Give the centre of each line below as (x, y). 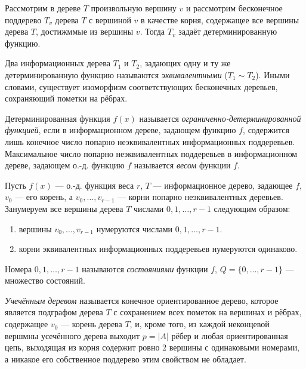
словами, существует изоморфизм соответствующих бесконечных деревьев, (141, 86)
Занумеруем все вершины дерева (64, 208)
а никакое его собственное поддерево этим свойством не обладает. (126, 359)
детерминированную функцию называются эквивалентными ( (116, 74)
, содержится (266, 130)
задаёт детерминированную (228, 31)
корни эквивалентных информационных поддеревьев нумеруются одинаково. (158, 249)
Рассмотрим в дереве (43, 8)
